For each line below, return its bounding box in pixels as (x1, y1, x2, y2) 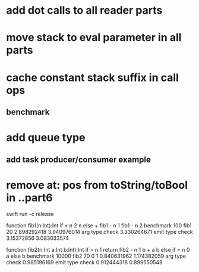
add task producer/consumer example (6, 154, 151, 164)
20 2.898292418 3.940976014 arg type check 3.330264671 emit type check (6, 229, 193, 236)
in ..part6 (6, 191, 53, 204)
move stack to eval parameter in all (6, 31, 182, 45)
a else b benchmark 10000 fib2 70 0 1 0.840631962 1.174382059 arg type (6, 252, 186, 260)
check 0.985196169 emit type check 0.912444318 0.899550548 (6, 259, 163, 266)
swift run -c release (6, 211, 54, 218)
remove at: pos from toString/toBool (6, 178, 188, 192)
